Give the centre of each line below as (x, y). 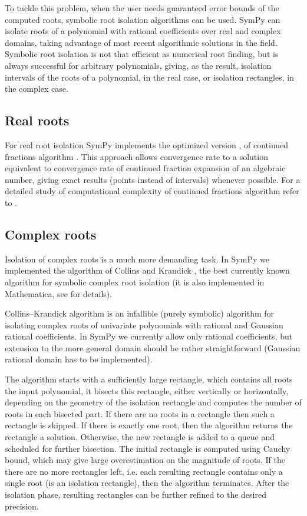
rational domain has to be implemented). (79, 359)
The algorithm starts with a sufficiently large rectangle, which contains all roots (149, 379)
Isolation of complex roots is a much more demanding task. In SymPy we (137, 259)
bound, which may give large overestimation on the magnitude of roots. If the (145, 460)
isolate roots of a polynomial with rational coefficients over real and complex (143, 31)
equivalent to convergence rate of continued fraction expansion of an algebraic (145, 168)
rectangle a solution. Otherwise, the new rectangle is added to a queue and (140, 437)
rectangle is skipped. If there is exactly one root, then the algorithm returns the (149, 425)
